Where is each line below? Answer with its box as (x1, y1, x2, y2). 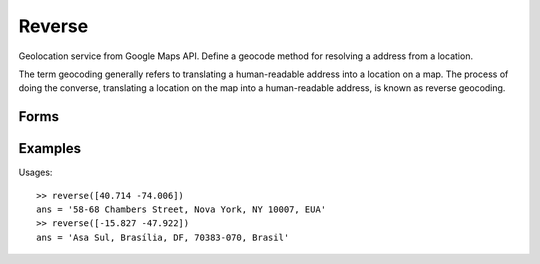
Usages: (18, 166, 53, 179)
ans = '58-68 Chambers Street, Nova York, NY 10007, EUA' (36, 204, 327, 215)
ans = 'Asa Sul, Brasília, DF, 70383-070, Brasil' (36, 231, 290, 243)
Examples (18, 140, 82, 157)
